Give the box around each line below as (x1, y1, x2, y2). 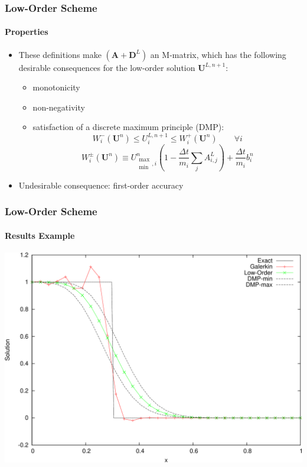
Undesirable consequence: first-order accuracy (18, 179, 184, 191)
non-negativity (32, 100, 85, 113)
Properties (5, 25, 48, 38)
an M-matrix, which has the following (150, 48, 286, 60)
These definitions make (18, 48, 102, 60)
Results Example (5, 229, 75, 241)
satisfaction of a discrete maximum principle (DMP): (32, 121, 224, 133)
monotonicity (32, 81, 80, 93)
